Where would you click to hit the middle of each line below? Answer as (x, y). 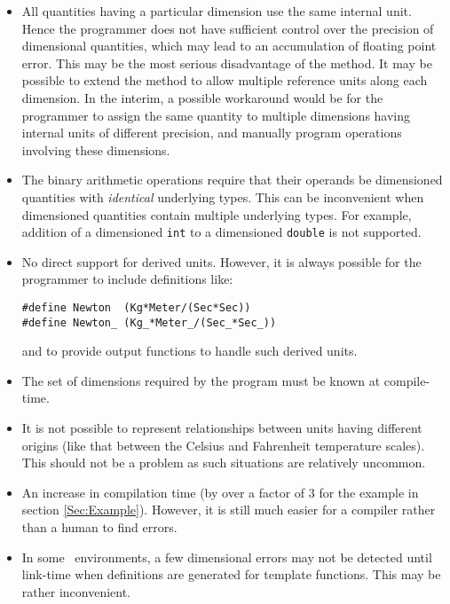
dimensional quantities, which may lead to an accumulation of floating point (229, 46)
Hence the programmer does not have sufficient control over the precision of (228, 28)
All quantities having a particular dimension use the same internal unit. (217, 11)
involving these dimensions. (96, 149)
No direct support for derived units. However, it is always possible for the (221, 261)
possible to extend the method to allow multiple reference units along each (225, 80)
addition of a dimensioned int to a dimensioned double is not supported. (221, 232)
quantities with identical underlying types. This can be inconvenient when (223, 196)
